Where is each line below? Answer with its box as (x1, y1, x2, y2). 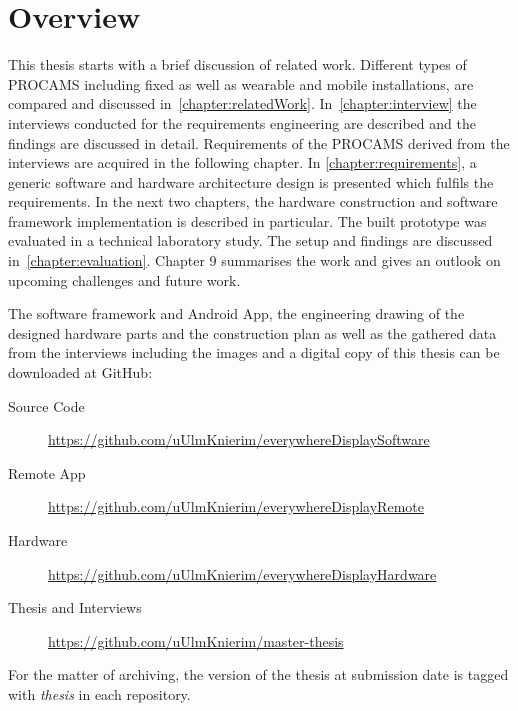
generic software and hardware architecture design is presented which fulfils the (8, 171, 494, 192)
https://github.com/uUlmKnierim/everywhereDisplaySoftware (48, 429, 430, 450)
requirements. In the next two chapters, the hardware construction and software (8, 191, 498, 212)
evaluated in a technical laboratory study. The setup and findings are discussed (8, 230, 493, 251)
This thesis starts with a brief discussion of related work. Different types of (8, 54, 467, 75)
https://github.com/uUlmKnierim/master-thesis (48, 630, 344, 651)
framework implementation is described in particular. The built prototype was (8, 210, 487, 231)
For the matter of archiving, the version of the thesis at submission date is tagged (8, 664, 509, 685)
